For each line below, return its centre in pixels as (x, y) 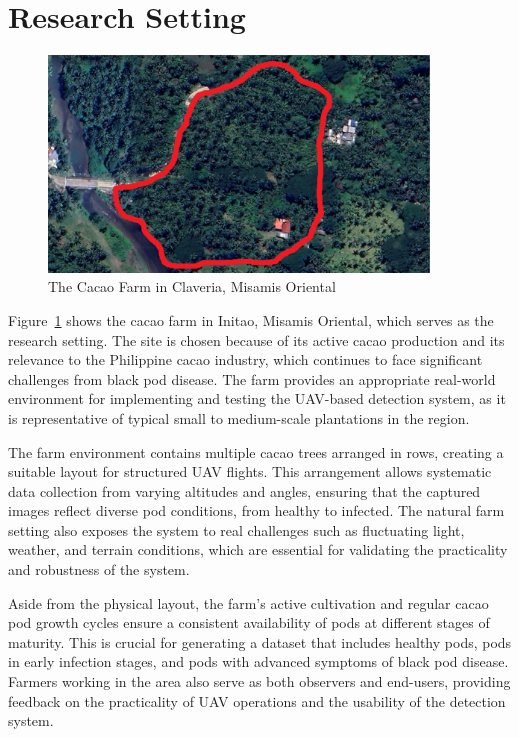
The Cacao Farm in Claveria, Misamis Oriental (192, 286)
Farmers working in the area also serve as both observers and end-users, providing (259, 681)
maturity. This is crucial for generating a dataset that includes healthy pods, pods (260, 641)
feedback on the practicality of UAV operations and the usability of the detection (257, 700)
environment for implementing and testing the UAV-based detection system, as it (257, 398)
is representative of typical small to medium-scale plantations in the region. (239, 417)
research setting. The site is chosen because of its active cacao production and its (256, 339)
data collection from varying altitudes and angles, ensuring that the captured (244, 490)
